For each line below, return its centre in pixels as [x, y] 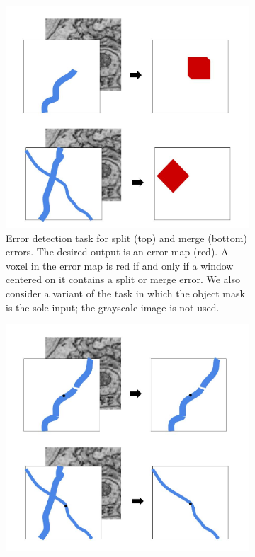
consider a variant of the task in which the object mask [125, 293]
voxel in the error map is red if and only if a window [120, 265]
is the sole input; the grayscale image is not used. [113, 307]
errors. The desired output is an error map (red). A [117, 252]
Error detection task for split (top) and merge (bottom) [126, 237]
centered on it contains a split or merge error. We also [123, 279]
